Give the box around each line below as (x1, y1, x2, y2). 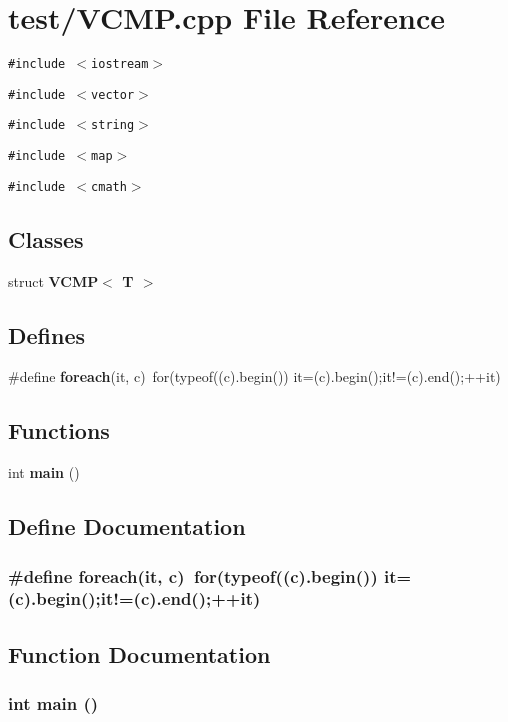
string (91, 118, 135, 133)
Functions (8, 415, 110, 446)
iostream (91, 57, 149, 72)
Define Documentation (8, 511, 246, 542)
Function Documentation (8, 638, 271, 669)
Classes (8, 223, 84, 254)
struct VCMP (8, 270, 99, 291)
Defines (8, 319, 86, 350)
